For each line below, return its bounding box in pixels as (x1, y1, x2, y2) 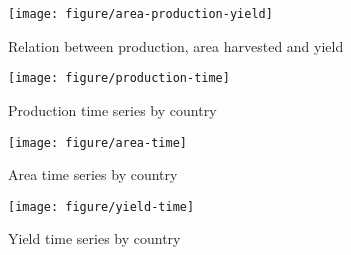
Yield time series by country (8, 228, 181, 249)
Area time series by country (8, 164, 178, 185)
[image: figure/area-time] (8, 135, 187, 150)
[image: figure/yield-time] (8, 199, 195, 214)
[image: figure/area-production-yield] (8, 7, 273, 21)
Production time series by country (8, 99, 217, 120)
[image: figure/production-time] (8, 71, 230, 86)
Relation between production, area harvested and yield (8, 35, 344, 56)
